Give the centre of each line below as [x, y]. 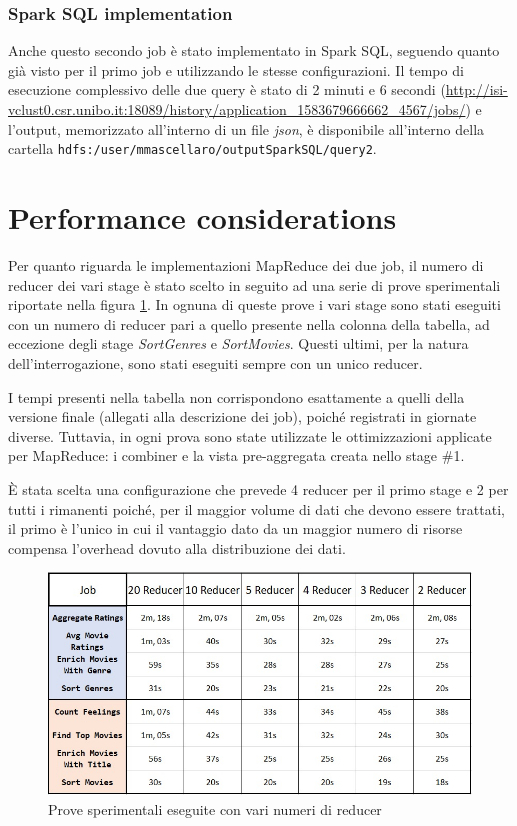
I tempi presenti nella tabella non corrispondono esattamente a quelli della [236, 396]
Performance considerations [202, 217]
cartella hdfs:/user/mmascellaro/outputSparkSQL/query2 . [192, 148]
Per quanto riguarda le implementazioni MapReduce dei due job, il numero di [246, 264]
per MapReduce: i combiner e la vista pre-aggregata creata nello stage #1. [236, 455]
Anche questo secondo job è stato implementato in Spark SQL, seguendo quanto [254, 50]
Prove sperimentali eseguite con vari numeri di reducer [215, 808]
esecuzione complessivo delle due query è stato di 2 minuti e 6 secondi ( [227, 89]
